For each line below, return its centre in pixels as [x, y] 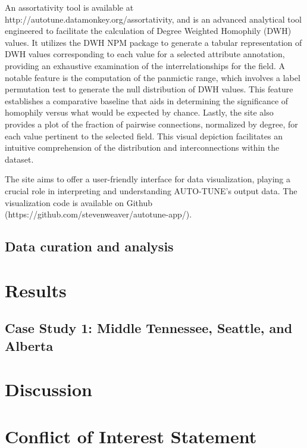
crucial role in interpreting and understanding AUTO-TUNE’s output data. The [151, 190]
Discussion [48, 389]
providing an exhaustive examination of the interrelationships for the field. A [145, 65]
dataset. [19, 159]
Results [36, 290]
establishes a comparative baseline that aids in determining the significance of [147, 100]
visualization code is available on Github [79, 202]
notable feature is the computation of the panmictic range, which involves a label [153, 77]
